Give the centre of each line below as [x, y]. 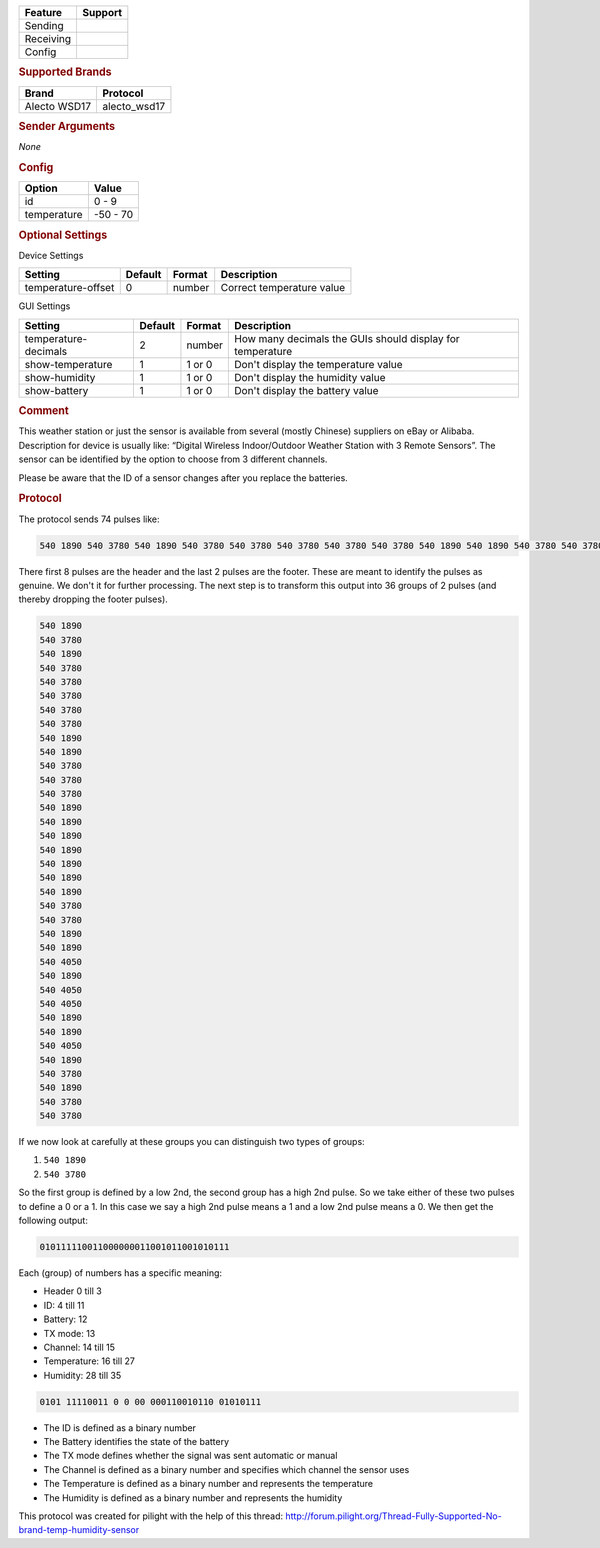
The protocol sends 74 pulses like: [89, 519]
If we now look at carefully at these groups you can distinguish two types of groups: [191, 1142]
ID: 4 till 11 [64, 1305]
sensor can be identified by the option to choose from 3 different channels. [173, 459]
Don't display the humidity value [310, 377]
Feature [43, 12]
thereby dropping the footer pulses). [93, 599]
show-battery [56, 390]
